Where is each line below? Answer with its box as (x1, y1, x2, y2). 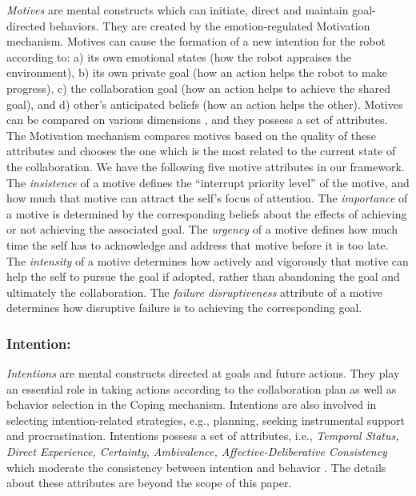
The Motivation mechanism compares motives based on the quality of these (6, 126, 376, 143)
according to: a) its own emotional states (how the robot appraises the (6, 48, 351, 65)
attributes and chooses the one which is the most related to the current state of (6, 142, 396, 159)
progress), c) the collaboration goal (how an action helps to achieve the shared (6, 79, 390, 96)
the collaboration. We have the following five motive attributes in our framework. (6, 158, 405, 174)
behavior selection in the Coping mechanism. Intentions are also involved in (6, 396, 377, 413)
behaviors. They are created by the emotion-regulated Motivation (49, 17, 370, 34)
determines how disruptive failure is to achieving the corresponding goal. (6, 299, 362, 316)
